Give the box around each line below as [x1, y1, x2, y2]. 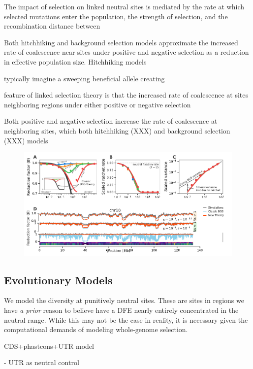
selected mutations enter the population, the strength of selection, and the [4, 11, 228, 21]
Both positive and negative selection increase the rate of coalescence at [4, 116, 218, 126]
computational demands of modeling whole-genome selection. [4, 324, 188, 335]
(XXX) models [4, 135, 48, 145]
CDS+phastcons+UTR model [4, 340, 94, 351]
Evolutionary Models [4, 272, 113, 287]
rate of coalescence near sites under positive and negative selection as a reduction [4, 47, 249, 57]
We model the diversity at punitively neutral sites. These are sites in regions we [4, 295, 244, 305]
